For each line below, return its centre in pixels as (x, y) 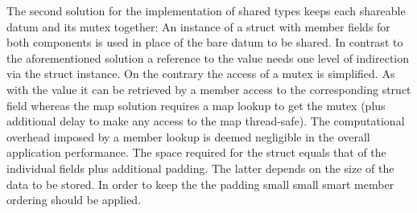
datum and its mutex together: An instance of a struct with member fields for (198, 26)
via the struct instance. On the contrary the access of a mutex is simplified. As (201, 74)
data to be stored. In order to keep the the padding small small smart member (200, 184)
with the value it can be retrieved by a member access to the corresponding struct (209, 89)
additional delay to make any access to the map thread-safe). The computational (206, 121)
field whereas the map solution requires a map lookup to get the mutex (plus (196, 105)
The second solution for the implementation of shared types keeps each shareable (206, 10)
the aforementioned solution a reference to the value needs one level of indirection (208, 57)
